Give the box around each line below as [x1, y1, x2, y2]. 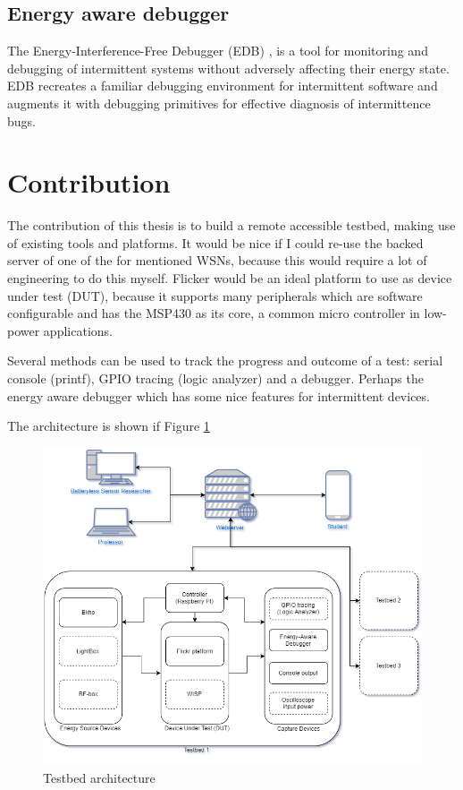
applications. [43, 321, 113, 339]
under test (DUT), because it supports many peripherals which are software [7, 286, 423, 305]
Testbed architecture [43, 769, 156, 786]
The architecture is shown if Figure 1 [7, 416, 210, 435]
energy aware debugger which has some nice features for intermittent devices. [7, 386, 430, 405]
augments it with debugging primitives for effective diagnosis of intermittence [7, 93, 431, 112]
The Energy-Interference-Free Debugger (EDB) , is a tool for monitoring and [7, 41, 428, 60]
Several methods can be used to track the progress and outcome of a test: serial [7, 351, 443, 370]
